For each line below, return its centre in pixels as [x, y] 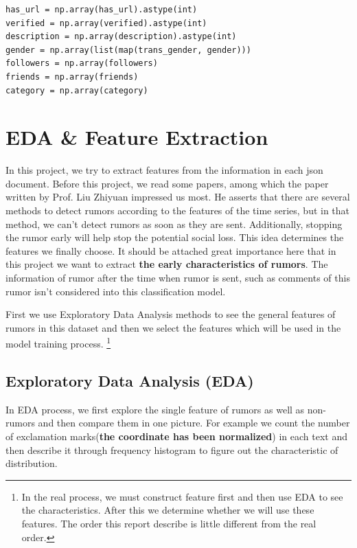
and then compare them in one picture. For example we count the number [194, 423]
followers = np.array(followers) [82, 64]
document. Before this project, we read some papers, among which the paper [167, 183]
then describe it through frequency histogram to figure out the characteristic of [172, 449]
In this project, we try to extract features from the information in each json [164, 170]
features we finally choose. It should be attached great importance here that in [171, 250]
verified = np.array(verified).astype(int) [106, 23]
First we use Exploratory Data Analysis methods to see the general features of [171, 314]
